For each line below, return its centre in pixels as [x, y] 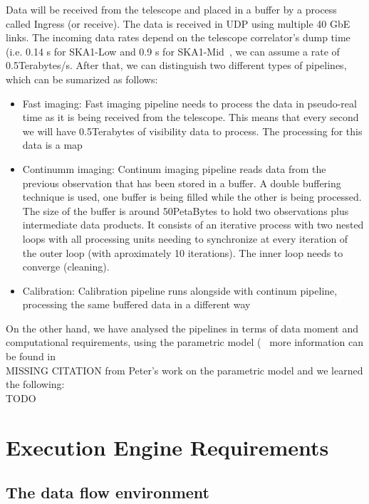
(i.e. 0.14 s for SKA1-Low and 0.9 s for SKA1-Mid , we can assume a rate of [173, 51]
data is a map [52, 145]
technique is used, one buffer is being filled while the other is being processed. [192, 197]
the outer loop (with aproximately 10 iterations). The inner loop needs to [183, 252]
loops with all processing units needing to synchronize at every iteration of [185, 238]
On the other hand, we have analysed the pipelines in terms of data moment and [182, 328]
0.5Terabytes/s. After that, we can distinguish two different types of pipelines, [176, 65]
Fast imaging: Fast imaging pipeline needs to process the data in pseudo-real [189, 103]
